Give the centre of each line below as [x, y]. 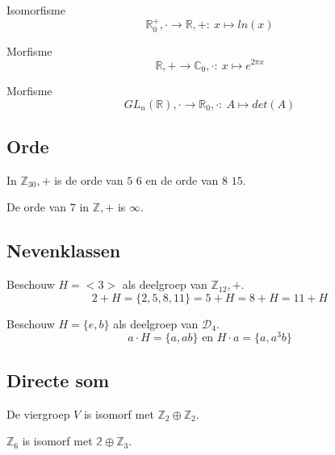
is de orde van [89, 179]
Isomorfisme [36, 10]
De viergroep [38, 413]
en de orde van [182, 179]
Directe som [58, 380]
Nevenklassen [64, 250]
